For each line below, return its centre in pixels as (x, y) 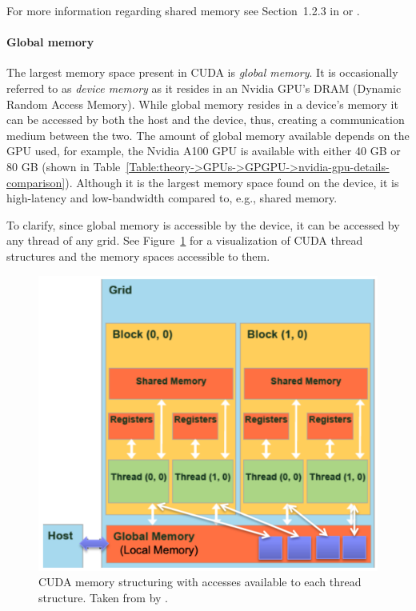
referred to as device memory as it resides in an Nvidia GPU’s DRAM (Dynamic (204, 88)
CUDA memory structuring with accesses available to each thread (200, 582)
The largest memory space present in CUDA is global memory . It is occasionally (202, 72)
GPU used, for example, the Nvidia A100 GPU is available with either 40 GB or (204, 151)
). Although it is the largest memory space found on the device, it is (232, 182)
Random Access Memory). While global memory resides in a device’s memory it (202, 104)
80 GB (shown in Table (64, 166)
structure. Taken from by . (103, 598)
